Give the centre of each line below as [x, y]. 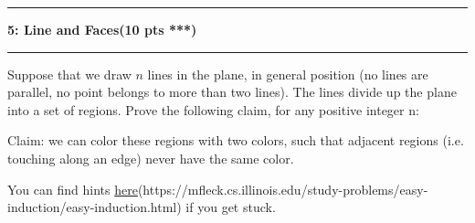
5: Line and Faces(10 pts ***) [102, 29]
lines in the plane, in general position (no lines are [288, 74]
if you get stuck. [231, 207]
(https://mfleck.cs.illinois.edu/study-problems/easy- [283, 189]
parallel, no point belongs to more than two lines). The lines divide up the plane [232, 92]
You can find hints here [73, 189]
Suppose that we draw [69, 74]
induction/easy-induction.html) [95, 207]
